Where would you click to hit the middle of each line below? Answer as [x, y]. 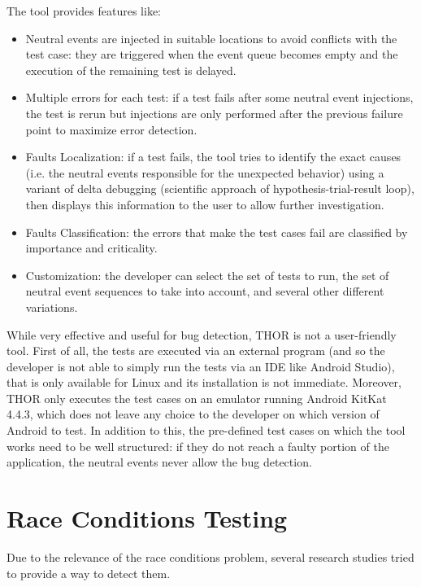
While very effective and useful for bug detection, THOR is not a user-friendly [202, 334]
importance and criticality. [91, 248]
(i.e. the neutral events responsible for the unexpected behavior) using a [205, 172]
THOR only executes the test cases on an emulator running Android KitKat [197, 398]
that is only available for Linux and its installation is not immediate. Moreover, [204, 382]
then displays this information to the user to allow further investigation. [205, 204]
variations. [52, 307]
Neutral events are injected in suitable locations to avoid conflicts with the [211, 38]
